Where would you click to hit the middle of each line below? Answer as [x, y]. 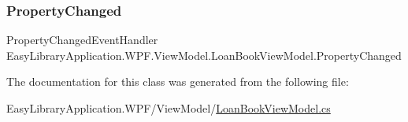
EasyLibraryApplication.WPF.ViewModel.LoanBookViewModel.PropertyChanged [204, 55]
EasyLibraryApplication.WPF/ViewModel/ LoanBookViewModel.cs [169, 108]
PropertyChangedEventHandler [82, 40]
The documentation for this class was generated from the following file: [178, 81]
